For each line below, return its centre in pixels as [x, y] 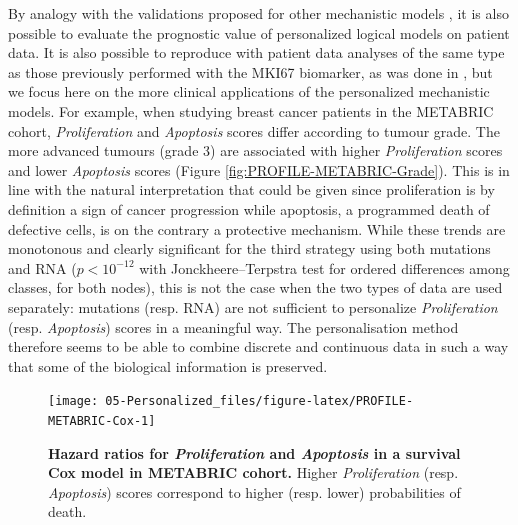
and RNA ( [42, 267]
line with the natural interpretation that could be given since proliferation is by [251, 189]
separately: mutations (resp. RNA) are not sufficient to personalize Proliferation [253, 306]
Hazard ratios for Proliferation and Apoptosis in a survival [254, 452]
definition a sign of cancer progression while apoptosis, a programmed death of [249, 208]
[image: [73, 401]
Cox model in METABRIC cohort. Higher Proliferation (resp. [253, 472]
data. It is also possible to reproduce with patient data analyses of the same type [256, 52]
